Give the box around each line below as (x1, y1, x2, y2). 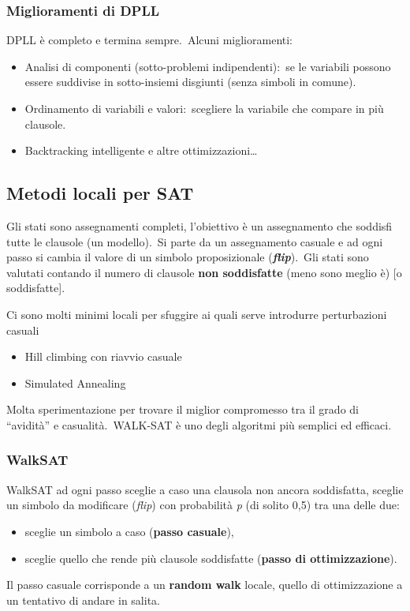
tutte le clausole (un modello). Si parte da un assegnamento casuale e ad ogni (6, 233, 383, 249)
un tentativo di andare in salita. (6, 591, 160, 608)
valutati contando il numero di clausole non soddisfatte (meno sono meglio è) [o (6, 264, 402, 280)
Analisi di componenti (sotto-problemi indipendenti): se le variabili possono (24, 58, 391, 74)
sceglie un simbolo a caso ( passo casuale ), (24, 523, 234, 539)
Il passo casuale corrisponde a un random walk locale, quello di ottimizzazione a (6, 576, 403, 593)
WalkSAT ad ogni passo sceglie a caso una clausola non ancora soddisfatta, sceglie (6, 481, 404, 497)
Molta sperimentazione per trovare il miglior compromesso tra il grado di (6, 401, 359, 418)
